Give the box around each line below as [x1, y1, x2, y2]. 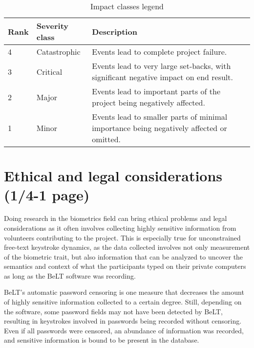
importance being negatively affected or [92, 122, 227, 133]
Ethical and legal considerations [4, 166, 223, 186]
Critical [36, 65, 63, 77]
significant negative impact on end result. [92, 71, 233, 83]
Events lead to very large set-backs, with [92, 60, 231, 71]
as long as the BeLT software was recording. [4, 270, 136, 281]
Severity [36, 20, 69, 31]
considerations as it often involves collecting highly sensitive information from [4, 222, 236, 233]
